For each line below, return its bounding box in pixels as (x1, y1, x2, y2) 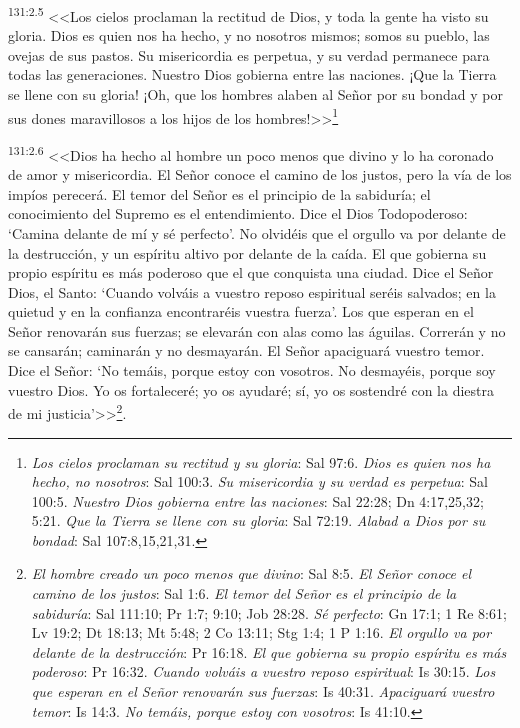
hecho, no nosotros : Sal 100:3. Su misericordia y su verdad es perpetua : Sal (31, 471, 488, 492)
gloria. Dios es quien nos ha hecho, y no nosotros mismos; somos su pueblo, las (8, 25, 490, 46)
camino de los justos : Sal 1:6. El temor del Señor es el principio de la (31, 583, 457, 604)
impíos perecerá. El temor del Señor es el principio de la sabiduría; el (8, 183, 431, 204)
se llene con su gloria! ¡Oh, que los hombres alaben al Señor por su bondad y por (8, 84, 503, 105)
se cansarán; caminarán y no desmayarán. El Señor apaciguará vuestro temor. (8, 340, 485, 361)
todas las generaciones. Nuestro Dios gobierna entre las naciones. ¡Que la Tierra (8, 64, 497, 85)
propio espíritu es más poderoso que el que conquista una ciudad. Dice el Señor (8, 262, 494, 283)
